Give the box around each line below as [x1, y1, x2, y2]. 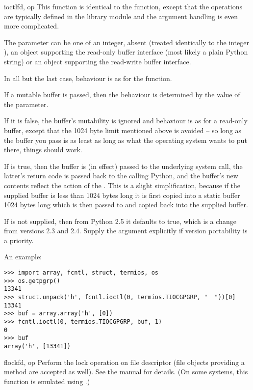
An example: [4, 251, 42, 262]
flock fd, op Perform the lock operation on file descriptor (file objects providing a [4, 357, 245, 367]
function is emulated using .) [4, 376, 90, 386]
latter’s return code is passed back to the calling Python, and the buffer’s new [4, 170, 238, 181]
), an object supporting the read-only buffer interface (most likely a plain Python [4, 47, 248, 57]
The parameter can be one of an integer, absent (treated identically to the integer [4, 37, 249, 47]
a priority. [4, 235, 34, 245]
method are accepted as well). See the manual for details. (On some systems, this [4, 366, 248, 377]
